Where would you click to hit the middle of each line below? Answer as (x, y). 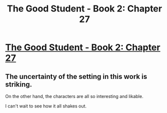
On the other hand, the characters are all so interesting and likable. (74, 96)
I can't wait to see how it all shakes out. (46, 106)
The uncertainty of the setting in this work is (76, 76)
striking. (19, 84)
